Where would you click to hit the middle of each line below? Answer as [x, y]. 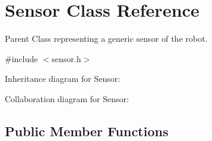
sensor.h [66, 58]
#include [21, 58]
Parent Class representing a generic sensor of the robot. [106, 39]
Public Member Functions [87, 131]
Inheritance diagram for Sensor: [63, 79]
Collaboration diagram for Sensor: [67, 98]
